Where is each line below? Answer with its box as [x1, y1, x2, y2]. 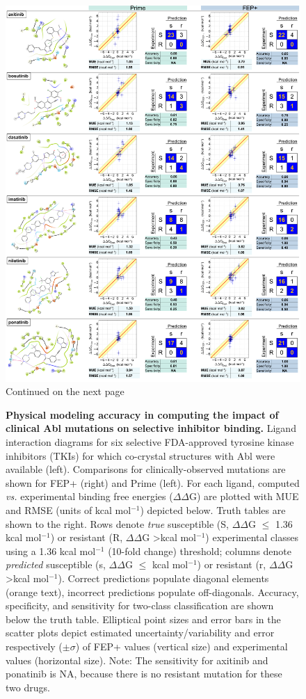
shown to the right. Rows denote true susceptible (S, [6, 516, 229, 531]
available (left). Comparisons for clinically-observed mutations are [6, 462, 286, 476]
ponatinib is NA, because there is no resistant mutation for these [6, 666, 282, 681]
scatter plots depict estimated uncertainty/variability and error [6, 625, 275, 640]
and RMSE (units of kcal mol [6, 503, 131, 517]
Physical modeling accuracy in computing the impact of [6, 407, 279, 421]
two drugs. [6, 680, 50, 694]
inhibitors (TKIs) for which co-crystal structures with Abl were [6, 448, 275, 463]
